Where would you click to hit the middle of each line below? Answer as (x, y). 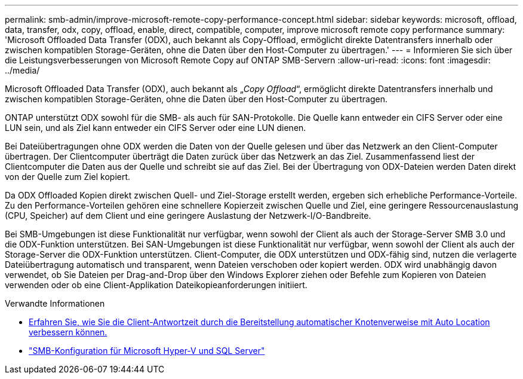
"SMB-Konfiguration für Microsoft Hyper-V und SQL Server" (147, 351)
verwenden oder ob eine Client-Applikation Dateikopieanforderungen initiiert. (156, 285)
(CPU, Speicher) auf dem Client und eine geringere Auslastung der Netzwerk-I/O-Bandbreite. (188, 216)
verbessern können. (68, 332)
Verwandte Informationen (55, 303)
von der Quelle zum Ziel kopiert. (68, 177)
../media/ (22, 70)
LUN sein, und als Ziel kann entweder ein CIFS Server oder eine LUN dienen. (156, 128)
